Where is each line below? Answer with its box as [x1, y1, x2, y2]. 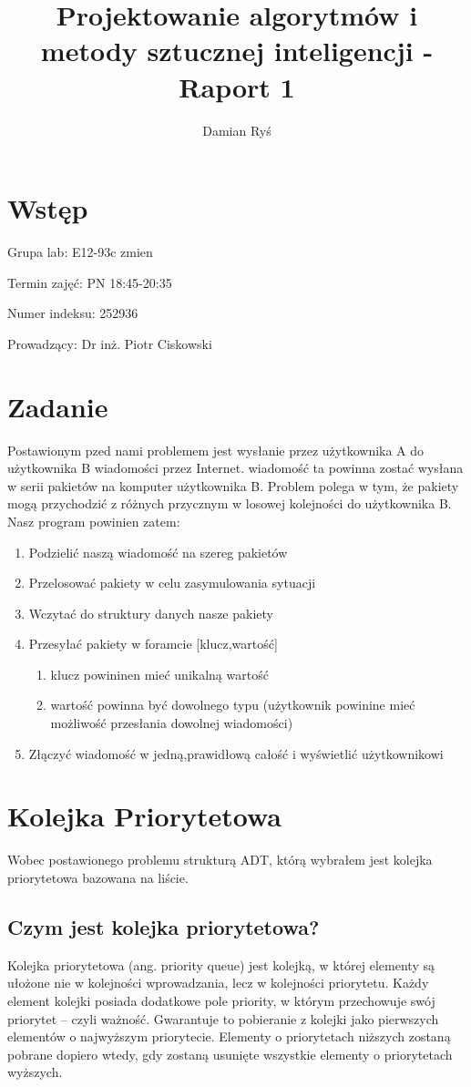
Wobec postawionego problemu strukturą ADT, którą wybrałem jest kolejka [7, 850, 433, 869]
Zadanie [7, 387, 108, 425]
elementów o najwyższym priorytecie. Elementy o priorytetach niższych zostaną [7, 1027, 451, 1046]
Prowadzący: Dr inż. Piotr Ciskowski [7, 333, 212, 353]
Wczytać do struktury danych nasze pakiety [28, 603, 273, 622]
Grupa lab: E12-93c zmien [7, 242, 153, 261]
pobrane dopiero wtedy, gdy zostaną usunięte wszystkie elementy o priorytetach [7, 1044, 453, 1063]
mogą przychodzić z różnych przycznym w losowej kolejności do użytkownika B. [7, 494, 452, 513]
